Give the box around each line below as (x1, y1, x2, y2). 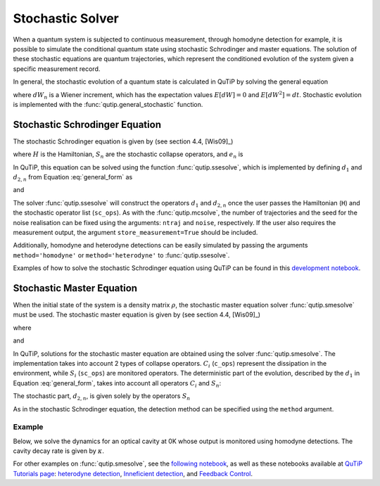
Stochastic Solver (13, 11, 120, 26)
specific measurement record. (13, 64, 101, 73)
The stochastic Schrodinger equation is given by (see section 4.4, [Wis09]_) (13, 137, 234, 146)
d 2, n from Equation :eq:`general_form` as (13, 172, 133, 183)
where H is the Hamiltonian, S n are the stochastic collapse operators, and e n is (13, 150, 243, 160)
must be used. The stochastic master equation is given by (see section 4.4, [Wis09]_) (13, 310, 260, 319)
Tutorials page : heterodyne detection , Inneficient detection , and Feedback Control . (13, 469, 253, 478)
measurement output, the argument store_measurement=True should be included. (13, 228, 258, 236)
